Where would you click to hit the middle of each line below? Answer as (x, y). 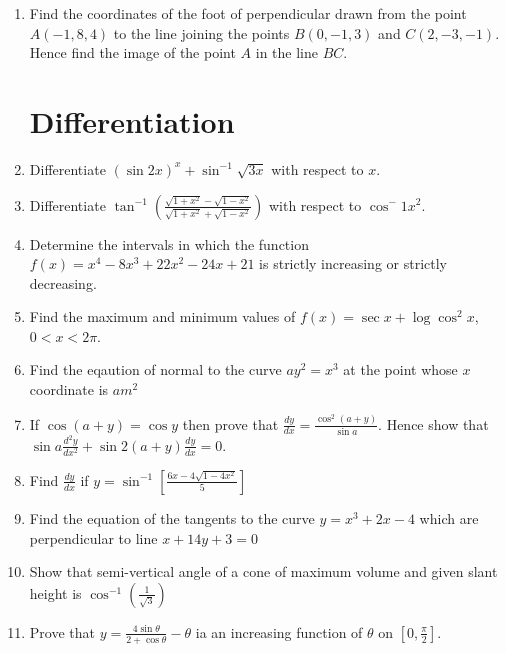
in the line (286, 52)
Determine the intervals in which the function (169, 243)
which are (449, 517)
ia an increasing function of (279, 631)
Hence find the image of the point (132, 52)
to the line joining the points (201, 32)
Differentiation (132, 120)
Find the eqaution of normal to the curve (155, 369)
